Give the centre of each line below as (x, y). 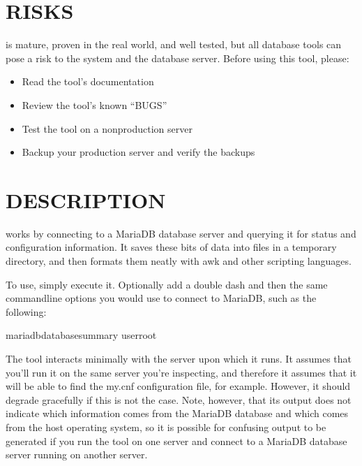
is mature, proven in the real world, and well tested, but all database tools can (174, 44)
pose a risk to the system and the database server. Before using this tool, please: (178, 58)
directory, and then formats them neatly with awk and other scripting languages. (179, 261)
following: (26, 311)
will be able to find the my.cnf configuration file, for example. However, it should (178, 386)
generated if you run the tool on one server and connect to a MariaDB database (176, 440)
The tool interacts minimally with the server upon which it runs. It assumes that (179, 358)
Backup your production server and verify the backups (138, 152)
